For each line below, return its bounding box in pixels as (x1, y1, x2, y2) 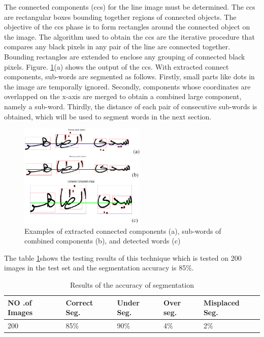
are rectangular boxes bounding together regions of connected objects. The (4, 11, 237, 22)
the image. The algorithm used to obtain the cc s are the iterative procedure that (4, 31, 255, 42)
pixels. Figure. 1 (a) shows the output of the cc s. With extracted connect (4, 61, 229, 72)
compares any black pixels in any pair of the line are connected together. (4, 41, 230, 52)
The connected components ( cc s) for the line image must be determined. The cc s (4, 2, 255, 12)
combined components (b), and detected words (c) (24, 235, 181, 246)
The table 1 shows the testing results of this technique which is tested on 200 (4, 252, 242, 263)
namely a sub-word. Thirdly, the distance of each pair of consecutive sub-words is (4, 101, 257, 111)
